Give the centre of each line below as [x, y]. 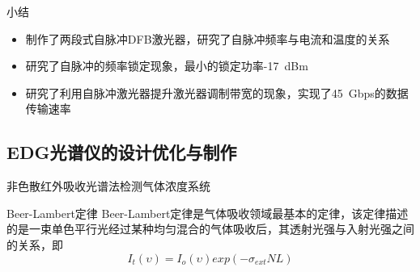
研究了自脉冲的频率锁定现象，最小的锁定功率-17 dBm [167, 66]
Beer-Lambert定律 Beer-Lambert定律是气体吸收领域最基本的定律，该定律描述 [208, 213]
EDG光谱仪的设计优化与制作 [122, 152]
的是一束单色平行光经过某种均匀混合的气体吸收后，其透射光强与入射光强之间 [210, 229]
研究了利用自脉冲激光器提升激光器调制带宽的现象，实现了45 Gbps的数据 [217, 92]
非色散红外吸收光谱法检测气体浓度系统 [108, 186]
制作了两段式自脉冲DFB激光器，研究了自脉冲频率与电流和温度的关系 [208, 38]
